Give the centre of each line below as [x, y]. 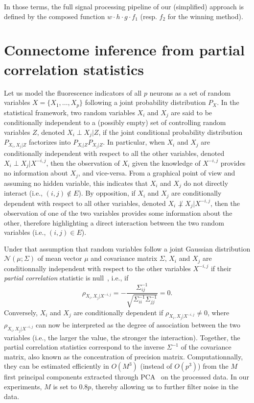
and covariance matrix [124, 258]
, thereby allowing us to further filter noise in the [165, 386]
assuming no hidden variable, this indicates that [76, 183]
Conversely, [21, 312]
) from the [213, 366]
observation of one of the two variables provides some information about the [118, 213]
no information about [36, 173]
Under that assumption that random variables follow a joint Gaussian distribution [127, 248]
